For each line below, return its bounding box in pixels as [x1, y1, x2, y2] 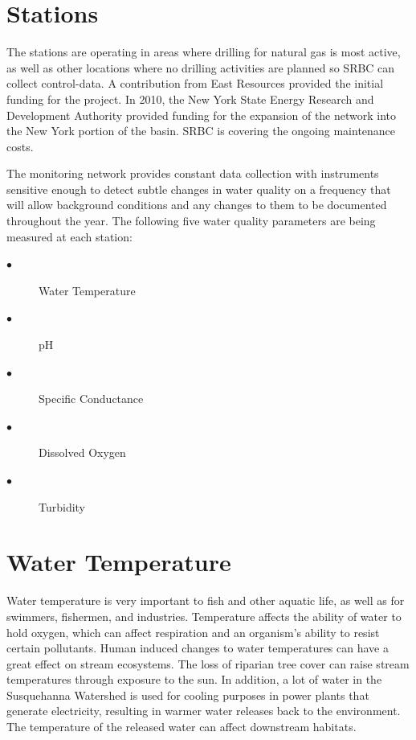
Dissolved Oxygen [39, 444, 126, 461]
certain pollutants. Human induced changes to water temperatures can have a [6, 639, 389, 656]
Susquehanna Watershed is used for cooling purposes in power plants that [6, 686, 369, 703]
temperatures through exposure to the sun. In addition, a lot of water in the [6, 671, 382, 688]
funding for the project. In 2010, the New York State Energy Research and [6, 90, 374, 107]
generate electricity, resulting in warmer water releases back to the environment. [6, 702, 401, 719]
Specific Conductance [39, 390, 144, 407]
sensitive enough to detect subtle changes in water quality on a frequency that [6, 180, 391, 197]
